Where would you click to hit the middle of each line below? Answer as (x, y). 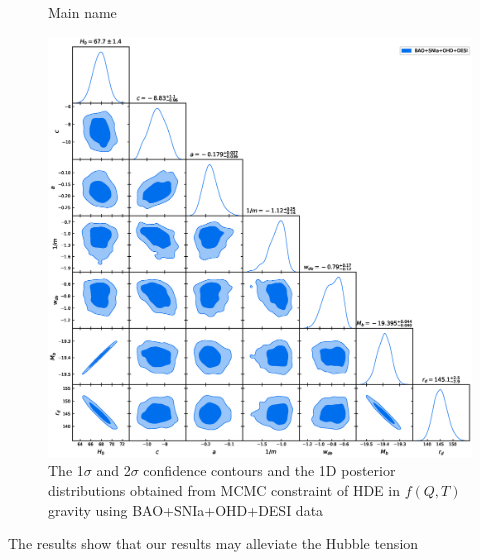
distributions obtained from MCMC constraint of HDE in (224, 490)
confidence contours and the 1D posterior (269, 470)
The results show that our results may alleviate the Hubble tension (213, 543)
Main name (82, 12)
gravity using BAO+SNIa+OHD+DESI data (186, 509)
